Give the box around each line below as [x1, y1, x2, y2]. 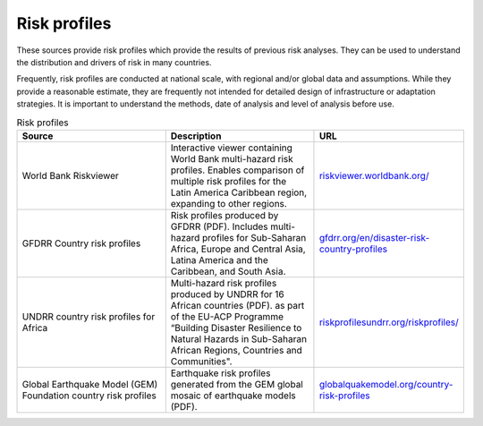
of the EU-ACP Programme [170, 310, 284, 322]
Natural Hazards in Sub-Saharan [170, 332, 308, 345]
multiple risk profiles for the [170, 175, 287, 187]
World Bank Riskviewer [21, 169, 120, 182]
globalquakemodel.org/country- [318, 378, 453, 390]
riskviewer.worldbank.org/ [318, 169, 429, 182]
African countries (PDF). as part [170, 299, 305, 311]
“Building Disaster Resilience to [170, 321, 302, 334]
